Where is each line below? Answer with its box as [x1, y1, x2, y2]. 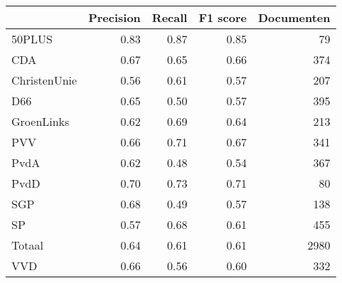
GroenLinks [11, 113, 70, 129]
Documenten [257, 9, 331, 26]
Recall [151, 9, 188, 26]
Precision [88, 9, 141, 26]
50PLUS [11, 31, 53, 47]
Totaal [11, 237, 43, 253]
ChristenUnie [11, 72, 78, 88]
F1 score [198, 9, 247, 26]
